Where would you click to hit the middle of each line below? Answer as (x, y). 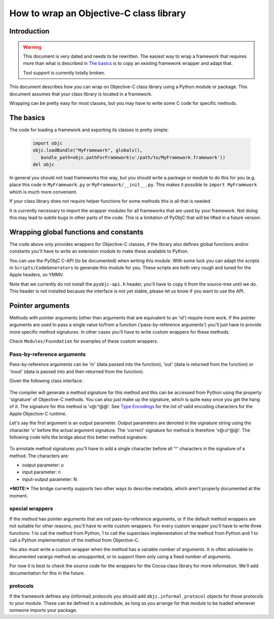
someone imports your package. (43, 610)
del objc (44, 164)
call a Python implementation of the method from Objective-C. (74, 540)
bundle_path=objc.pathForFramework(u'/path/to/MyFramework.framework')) (133, 157)
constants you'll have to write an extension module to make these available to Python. (99, 251)
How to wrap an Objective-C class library (98, 13)
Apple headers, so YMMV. (37, 275)
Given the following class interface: (46, 381)
